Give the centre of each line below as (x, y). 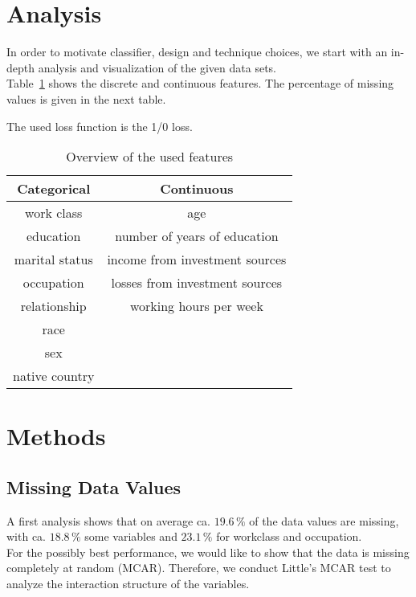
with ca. (26, 536)
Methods (56, 436)
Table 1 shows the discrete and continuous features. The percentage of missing (200, 83)
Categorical (54, 189)
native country (54, 376)
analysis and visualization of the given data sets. (157, 67)
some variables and (131, 536)
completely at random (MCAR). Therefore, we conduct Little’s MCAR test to (199, 568)
